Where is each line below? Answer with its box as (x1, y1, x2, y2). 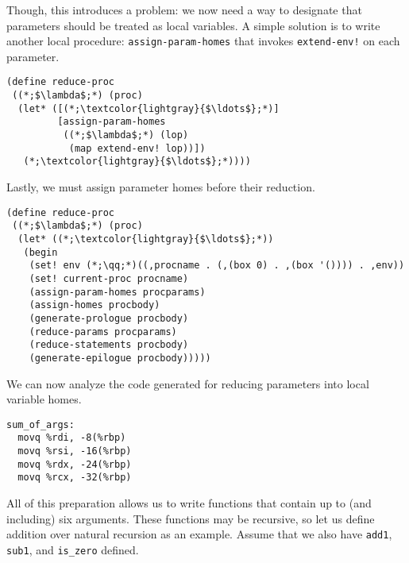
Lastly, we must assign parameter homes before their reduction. (6, 179, 315, 195)
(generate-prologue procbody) (29, 312, 189, 324)
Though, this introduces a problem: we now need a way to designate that (6, 2, 362, 17)
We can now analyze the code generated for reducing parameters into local (6, 375, 369, 391)
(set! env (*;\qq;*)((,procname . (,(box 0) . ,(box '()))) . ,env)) (29, 260, 405, 272)
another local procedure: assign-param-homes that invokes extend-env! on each (6, 33, 400, 49)
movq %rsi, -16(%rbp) (17, 445, 132, 457)
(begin (23, 246, 58, 258)
